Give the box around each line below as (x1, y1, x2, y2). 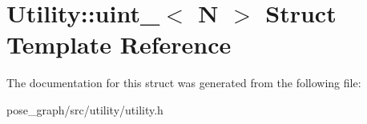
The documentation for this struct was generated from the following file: (6, 74, 361, 91)
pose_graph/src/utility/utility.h (6, 101, 163, 118)
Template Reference (6, 28, 232, 61)
